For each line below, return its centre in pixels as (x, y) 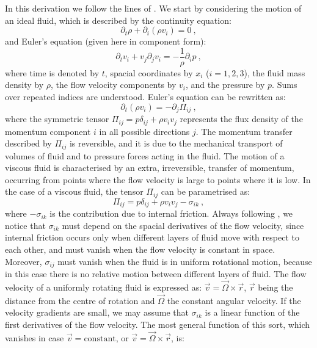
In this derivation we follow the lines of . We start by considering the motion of (153, 8)
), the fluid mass (275, 72)
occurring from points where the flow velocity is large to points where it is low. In (158, 179)
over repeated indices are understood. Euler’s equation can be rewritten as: (145, 97)
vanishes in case (35, 337)
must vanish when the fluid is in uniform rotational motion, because (185, 261)
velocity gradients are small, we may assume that (97, 312)
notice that (25, 225)
